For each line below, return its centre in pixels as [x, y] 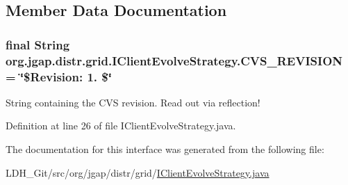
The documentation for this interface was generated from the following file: [165, 149]
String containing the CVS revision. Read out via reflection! [133, 102]
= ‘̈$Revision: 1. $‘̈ [59, 76]
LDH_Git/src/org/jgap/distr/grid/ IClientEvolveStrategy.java [138, 172]
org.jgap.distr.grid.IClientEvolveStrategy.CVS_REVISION [174, 60]
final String [38, 44]
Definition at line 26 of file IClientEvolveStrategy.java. [121, 126]
